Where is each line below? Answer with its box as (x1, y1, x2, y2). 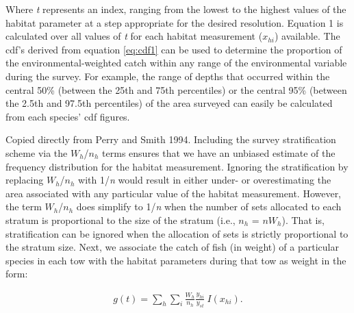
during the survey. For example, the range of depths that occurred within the (5, 68, 330, 83)
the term (5, 199, 42, 214)
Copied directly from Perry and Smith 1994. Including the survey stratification (5, 132, 336, 147)
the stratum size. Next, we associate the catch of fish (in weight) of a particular (5, 240, 339, 254)
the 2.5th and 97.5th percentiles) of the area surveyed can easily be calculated (5, 96, 333, 110)
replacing (5, 173, 44, 187)
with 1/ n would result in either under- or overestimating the (78, 173, 331, 187)
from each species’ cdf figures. (5, 109, 130, 123)
